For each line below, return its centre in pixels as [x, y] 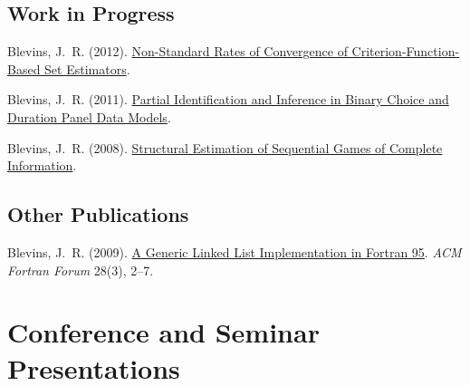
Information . [42, 165]
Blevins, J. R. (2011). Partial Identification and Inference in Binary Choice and [228, 99]
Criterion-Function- [406, 51]
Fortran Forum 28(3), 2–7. [81, 270]
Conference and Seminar [163, 332]
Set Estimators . [87, 68]
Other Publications [98, 214]
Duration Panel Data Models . [89, 116]
